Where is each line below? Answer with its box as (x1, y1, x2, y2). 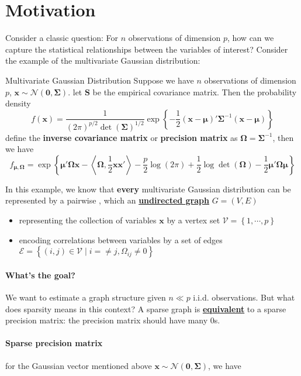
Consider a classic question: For (5, 32, 119, 44)
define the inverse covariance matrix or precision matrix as (5, 131, 238, 143)
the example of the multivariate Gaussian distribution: (5, 54, 200, 67)
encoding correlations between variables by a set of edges (19, 233, 223, 246)
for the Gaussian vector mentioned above (5, 359, 152, 371)
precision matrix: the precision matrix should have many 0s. (5, 314, 220, 326)
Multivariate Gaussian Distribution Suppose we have (5, 74, 194, 86)
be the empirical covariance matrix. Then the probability (92, 85, 297, 98)
